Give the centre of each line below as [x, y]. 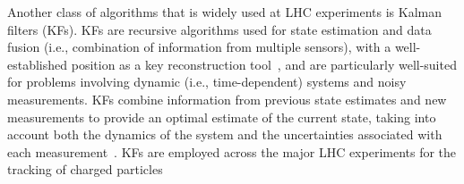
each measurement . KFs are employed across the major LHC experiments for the [232, 151]
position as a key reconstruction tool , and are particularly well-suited [264, 64]
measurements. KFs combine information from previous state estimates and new [227, 99]
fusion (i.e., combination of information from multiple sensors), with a [199, 47]
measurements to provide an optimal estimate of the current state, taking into [222, 117]
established [38, 64]
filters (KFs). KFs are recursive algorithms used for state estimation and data [219, 29]
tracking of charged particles [85, 169]
